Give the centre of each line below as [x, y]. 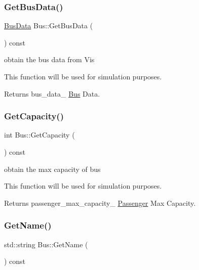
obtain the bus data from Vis [49, 59]
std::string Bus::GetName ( [46, 244]
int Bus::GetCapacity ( [39, 135]
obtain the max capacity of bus [52, 169]
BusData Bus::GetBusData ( [49, 26]
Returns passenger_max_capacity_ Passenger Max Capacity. [100, 202]
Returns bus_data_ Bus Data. [52, 93]
